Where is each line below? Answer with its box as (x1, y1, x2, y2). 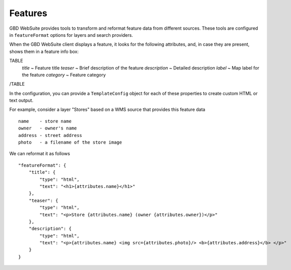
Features (9, 8, 47, 19)
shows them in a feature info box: (9, 48, 79, 54)
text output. (9, 97, 34, 103)
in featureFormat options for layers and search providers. (9, 32, 133, 38)
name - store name (18, 118, 72, 124)
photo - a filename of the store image (18, 140, 122, 146)
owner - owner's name (18, 125, 77, 131)
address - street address (18, 132, 83, 138)
